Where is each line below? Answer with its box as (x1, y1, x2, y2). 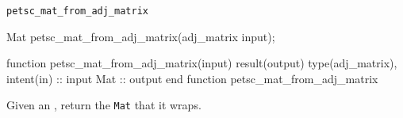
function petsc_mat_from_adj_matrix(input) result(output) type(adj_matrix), (6, 55, 397, 71)
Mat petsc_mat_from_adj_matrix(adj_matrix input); (6, 28, 275, 44)
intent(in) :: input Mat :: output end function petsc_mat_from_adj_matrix (6, 70, 378, 86)
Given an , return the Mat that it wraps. (6, 97, 201, 113)
